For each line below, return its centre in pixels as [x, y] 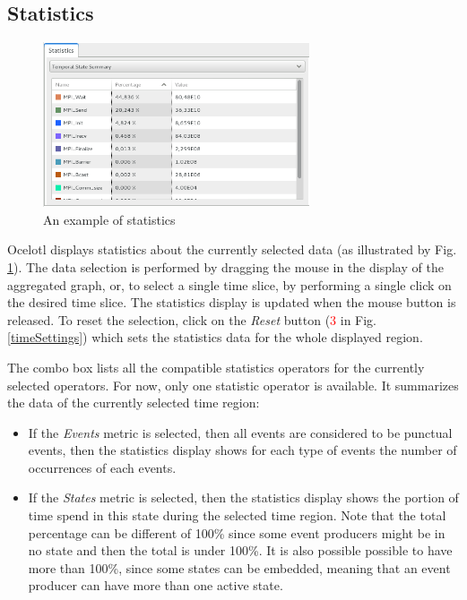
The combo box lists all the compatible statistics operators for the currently [216, 367]
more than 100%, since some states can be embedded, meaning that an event [239, 567]
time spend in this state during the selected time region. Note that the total [237, 515]
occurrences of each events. [102, 467]
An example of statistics [109, 219]
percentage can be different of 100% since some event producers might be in [237, 532]
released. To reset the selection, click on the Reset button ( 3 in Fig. [192, 319]
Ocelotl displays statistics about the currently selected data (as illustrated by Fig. [232, 249]
